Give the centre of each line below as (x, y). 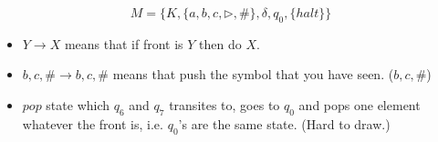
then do (220, 43)
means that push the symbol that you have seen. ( (253, 74)
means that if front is (124, 43)
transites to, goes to (224, 104)
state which (78, 104)
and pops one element (360, 104)
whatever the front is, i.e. (93, 123)
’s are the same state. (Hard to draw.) (284, 123)
